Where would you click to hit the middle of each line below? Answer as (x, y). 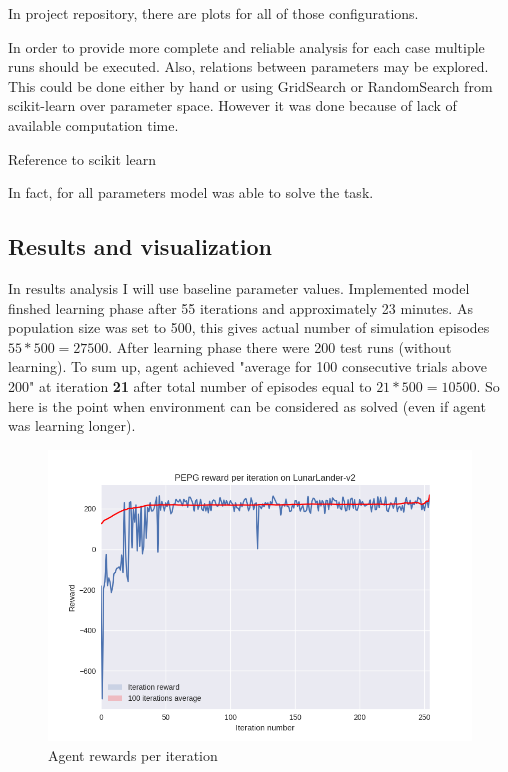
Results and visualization (140, 246)
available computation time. (93, 124)
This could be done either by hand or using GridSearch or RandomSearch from (250, 85)
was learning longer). (72, 425)
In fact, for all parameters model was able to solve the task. (191, 192)
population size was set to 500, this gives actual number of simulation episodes (249, 327)
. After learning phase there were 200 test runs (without (280, 346)
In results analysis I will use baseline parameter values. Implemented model (239, 287)
